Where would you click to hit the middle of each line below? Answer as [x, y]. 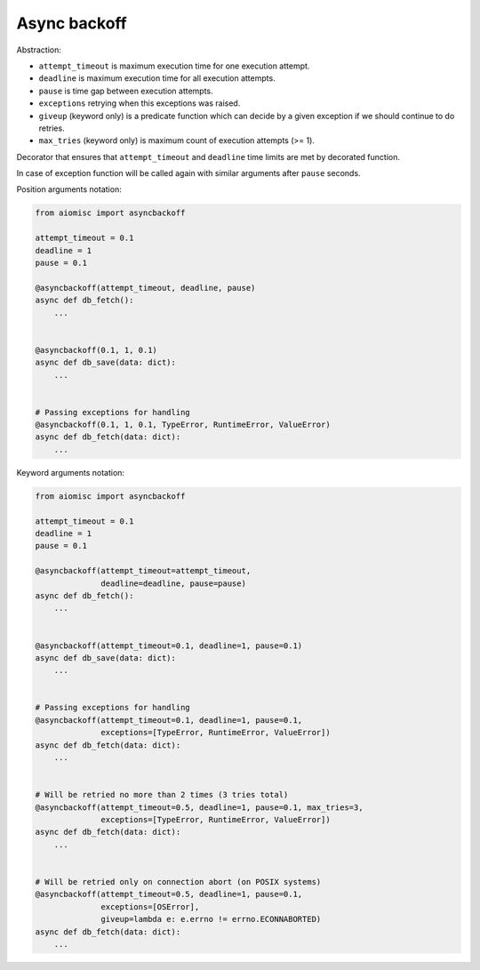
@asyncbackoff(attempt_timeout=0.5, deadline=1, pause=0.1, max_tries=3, [199, 807]
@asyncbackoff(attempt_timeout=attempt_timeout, [143, 571]
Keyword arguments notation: [70, 472]
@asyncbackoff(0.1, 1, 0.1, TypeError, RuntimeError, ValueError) [183, 425]
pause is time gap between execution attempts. [126, 91]
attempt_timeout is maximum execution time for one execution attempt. [174, 66]
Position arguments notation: [69, 189]
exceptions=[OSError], [150, 906]
